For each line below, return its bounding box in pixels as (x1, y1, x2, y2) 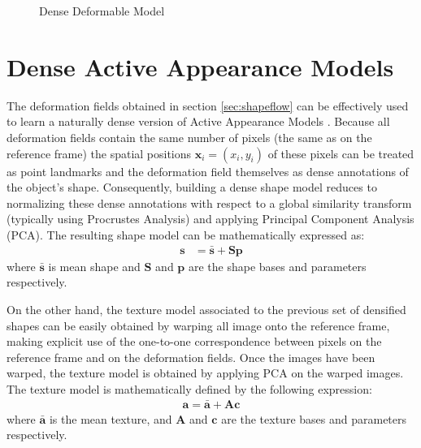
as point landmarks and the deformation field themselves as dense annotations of (7, 162, 409, 179)
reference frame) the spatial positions (7, 144, 192, 162)
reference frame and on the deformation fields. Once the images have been (7, 348, 375, 365)
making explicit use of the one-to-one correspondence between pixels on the (7, 333, 382, 350)
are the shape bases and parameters (188, 257, 367, 274)
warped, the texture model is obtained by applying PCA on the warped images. (7, 364, 404, 381)
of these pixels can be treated (267, 144, 414, 162)
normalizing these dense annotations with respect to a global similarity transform (7, 194, 412, 211)
